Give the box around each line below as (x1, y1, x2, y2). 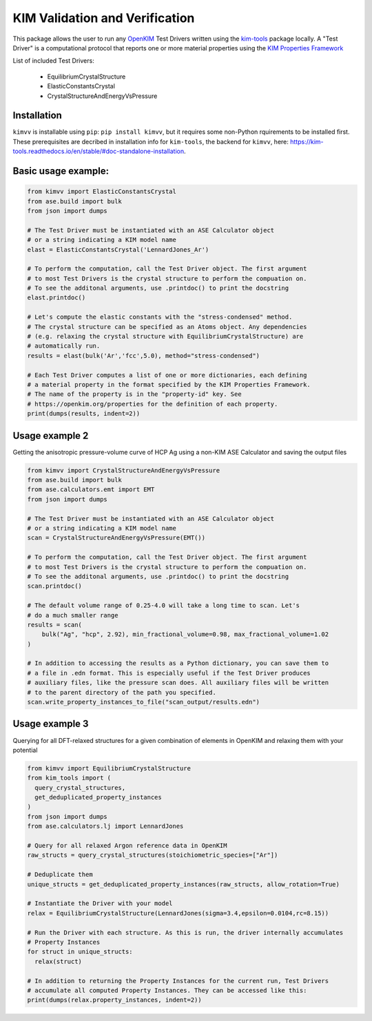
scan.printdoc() (27, 582, 83, 590)
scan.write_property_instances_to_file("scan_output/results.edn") (27, 698, 260, 706)
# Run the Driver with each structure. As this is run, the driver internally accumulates (27, 929, 344, 936)
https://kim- (289, 137, 324, 146)
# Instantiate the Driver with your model (27, 900, 173, 907)
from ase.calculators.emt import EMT (27, 486, 155, 493)
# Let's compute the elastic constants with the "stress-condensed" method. (27, 313, 293, 321)
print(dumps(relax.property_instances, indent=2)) (27, 996, 203, 1004)
